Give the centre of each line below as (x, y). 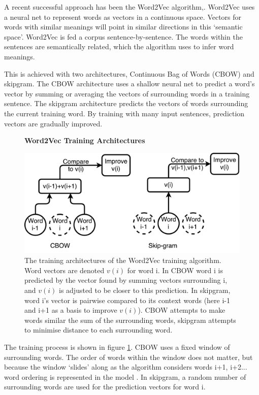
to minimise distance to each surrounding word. (99, 330)
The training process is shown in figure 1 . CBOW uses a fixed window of (117, 347)
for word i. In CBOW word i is (175, 270)
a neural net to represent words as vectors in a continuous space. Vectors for (123, 17)
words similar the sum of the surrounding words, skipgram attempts (130, 320)
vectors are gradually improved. (53, 123)
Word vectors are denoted (64, 270)
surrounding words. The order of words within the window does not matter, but (128, 357)
